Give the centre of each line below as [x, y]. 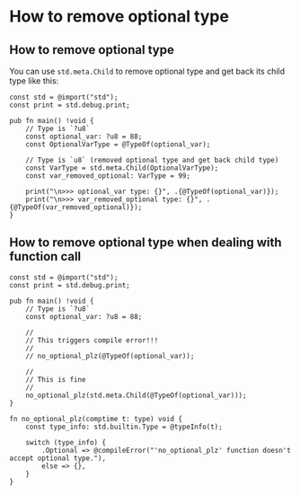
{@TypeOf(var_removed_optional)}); [76, 208]
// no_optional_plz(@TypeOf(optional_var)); [110, 356]
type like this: [34, 81]
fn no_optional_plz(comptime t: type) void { [96, 419]
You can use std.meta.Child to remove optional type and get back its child [147, 71]
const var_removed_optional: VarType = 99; [108, 176]
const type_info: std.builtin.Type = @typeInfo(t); [124, 427]
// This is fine [56, 379]
